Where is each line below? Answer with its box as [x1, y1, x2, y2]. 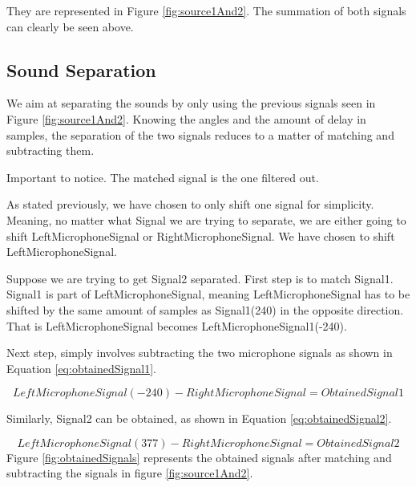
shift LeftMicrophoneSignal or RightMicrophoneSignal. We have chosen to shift [6, 227, 395, 244]
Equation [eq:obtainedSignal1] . [6, 359, 156, 376]
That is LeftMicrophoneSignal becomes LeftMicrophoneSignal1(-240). [6, 317, 347, 334]
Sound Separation [6, 57, 156, 82]
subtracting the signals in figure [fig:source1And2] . [6, 465, 253, 481]
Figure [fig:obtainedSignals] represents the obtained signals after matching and [6, 448, 392, 465]
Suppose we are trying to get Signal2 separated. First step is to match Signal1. [6, 270, 394, 286]
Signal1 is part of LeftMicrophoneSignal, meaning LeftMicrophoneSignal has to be [6, 286, 410, 302]
